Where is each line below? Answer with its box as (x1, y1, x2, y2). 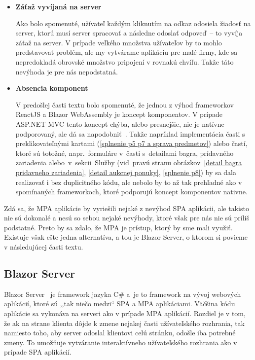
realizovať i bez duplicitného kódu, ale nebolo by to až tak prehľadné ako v (15, 177, 242, 187)
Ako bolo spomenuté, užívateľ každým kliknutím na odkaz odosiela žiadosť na (15, 18, 251, 28)
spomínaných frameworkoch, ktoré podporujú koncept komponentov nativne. (15, 186, 248, 197)
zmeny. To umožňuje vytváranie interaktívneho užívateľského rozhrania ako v (4, 337, 237, 347)
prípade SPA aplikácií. (4, 347, 72, 357)
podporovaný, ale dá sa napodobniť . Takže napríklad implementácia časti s (15, 128, 245, 139)
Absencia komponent (15, 83, 88, 93)
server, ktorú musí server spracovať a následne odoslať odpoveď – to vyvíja (15, 28, 243, 38)
